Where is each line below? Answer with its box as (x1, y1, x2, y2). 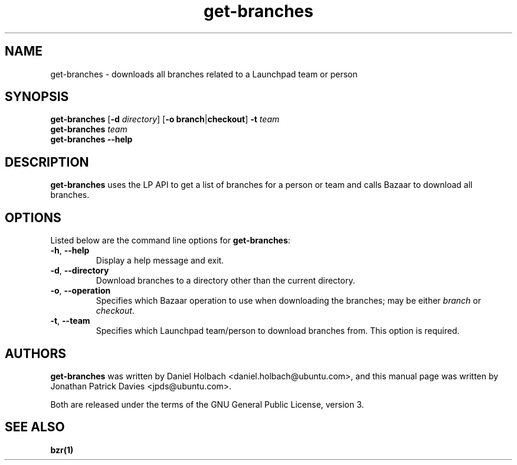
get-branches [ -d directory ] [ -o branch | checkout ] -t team (50, 114, 280, 125)
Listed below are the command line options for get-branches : (50, 235, 290, 246)
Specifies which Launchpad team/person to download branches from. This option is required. (96, 326, 460, 336)
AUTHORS (5, 346, 67, 361)
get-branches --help (50, 134, 133, 145)
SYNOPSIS (5, 89, 69, 105)
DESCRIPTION (5, 154, 89, 170)
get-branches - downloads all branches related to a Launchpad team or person (50, 69, 358, 79)
